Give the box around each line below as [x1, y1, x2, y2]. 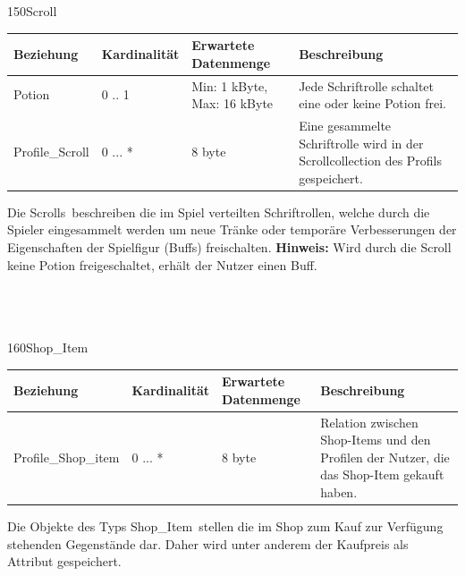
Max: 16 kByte [191, 94, 274, 113]
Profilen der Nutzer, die [320, 447, 450, 466]
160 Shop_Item [7, 338, 89, 356]
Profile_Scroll [13, 142, 89, 161]
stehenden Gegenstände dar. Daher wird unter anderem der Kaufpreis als [7, 534, 409, 553]
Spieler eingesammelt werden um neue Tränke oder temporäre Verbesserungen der [7, 220, 457, 239]
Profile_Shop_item [13, 447, 120, 466]
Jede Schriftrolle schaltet [299, 76, 434, 95]
